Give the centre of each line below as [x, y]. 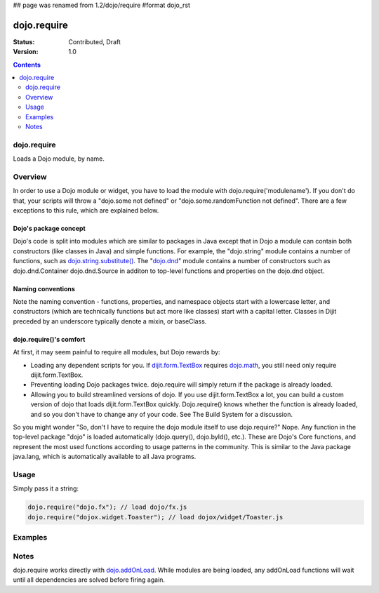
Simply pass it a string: [46, 488]
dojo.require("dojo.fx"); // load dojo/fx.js [107, 507]
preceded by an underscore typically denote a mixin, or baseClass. [110, 321]
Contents [27, 65]
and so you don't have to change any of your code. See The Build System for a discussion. [161, 414]
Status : [24, 41]
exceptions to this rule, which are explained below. [86, 211]
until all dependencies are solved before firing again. [89, 580]
